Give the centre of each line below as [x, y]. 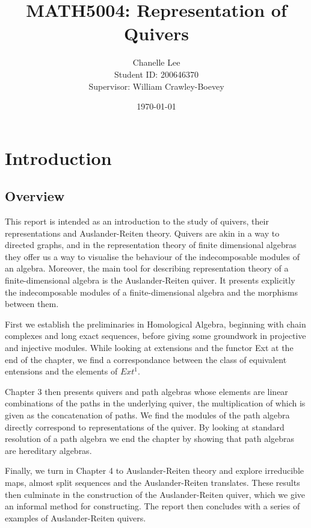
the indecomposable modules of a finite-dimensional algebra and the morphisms [151, 292]
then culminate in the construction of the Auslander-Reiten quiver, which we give [155, 494]
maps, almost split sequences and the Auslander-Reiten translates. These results [152, 482]
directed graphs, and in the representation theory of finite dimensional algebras [151, 245]
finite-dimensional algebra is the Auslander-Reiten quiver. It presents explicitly [150, 280]
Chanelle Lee [156, 62]
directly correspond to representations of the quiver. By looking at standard [145, 427]
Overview [35, 196]
